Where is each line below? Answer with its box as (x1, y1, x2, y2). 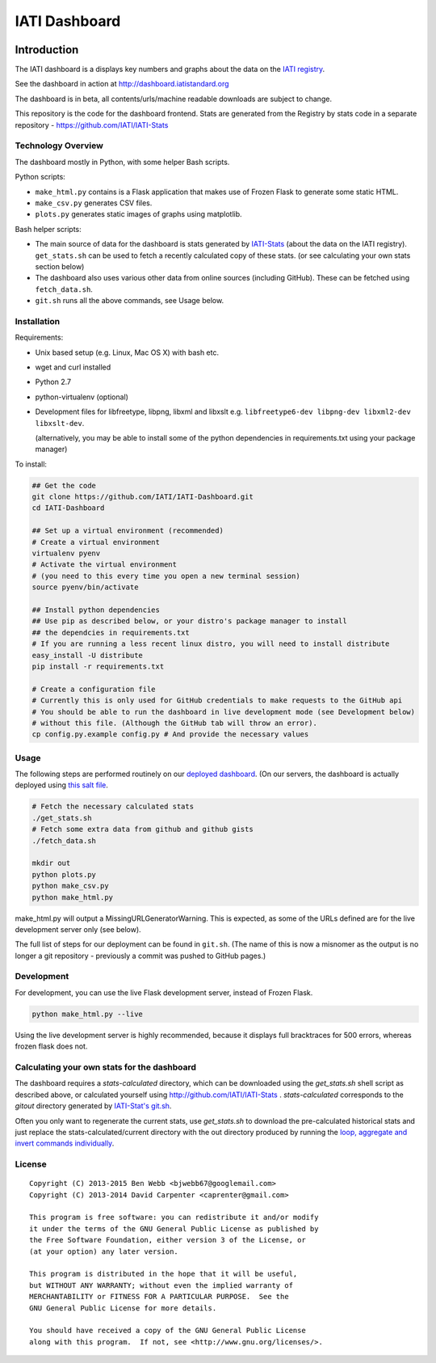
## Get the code (31, 481, 97, 490)
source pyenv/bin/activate (31, 583, 139, 592)
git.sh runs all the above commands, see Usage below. (35, 296, 224, 306)
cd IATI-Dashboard (31, 504, 105, 513)
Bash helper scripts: (15, 224, 82, 234)
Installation (15, 315, 61, 327)
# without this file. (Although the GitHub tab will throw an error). (31, 718, 318, 728)
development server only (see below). (15, 924, 141, 934)
